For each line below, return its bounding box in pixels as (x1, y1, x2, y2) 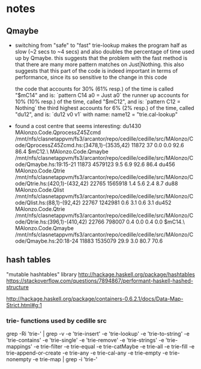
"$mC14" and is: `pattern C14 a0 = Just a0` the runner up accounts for (14, 92, 189, 99)
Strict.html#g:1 (6, 301, 42, 308)
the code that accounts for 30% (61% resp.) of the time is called (14, 85, 174, 92)
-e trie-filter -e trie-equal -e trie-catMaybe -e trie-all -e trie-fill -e (34, 343, 195, 350)
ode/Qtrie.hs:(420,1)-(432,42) (14, 180, 89, 187)
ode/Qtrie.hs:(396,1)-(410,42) (14, 218, 88, 225)
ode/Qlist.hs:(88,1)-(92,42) (14, 199, 81, 206)
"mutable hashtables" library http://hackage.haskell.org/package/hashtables (6, 270, 195, 278)
